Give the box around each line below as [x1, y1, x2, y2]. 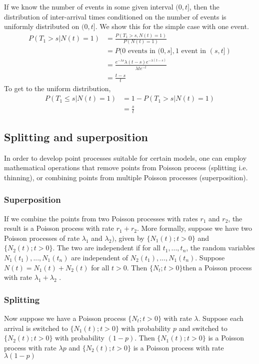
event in [181, 48, 206, 55]
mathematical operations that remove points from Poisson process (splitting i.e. [4, 162, 248, 173]
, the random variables [186, 242, 255, 253]
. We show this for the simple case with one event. [95, 21, 249, 32]
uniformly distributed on [4, 21, 79, 32]
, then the [189, 2, 219, 12]
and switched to [178, 322, 227, 333]
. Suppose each [198, 313, 243, 323]
